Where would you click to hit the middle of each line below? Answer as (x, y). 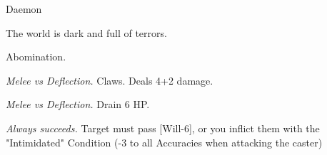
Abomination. (36, 57)
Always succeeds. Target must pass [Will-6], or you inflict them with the (163, 128)
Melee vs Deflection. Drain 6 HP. (78, 104)
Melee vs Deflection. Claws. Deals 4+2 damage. (110, 80)
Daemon (24, 9)
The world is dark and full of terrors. (86, 32)
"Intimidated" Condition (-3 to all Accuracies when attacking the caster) (164, 142)
